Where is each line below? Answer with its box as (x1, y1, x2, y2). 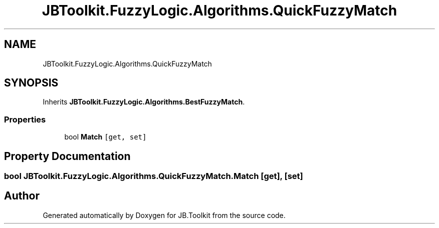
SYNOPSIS (4, 76, 59, 89)
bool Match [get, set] (64, 132, 147, 141)
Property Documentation (4, 149, 131, 162)
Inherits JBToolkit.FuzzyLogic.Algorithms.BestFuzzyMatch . (43, 97, 245, 106)
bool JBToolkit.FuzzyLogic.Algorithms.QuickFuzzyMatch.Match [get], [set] (4, 171, 303, 181)
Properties (4, 114, 46, 124)
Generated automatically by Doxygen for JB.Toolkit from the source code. (43, 210, 286, 219)
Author (4, 189, 40, 202)
